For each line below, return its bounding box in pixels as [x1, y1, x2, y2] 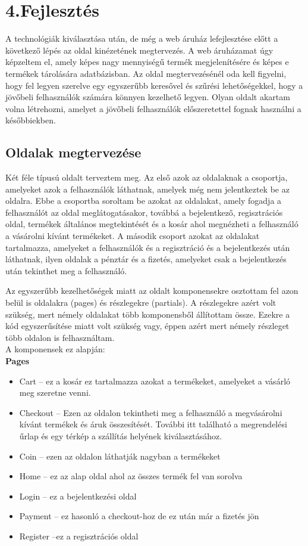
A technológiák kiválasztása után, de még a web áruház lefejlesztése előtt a [5, 32, 278, 45]
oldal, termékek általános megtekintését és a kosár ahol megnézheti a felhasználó [5, 218, 298, 230]
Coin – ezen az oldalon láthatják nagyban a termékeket [19, 449, 221, 462]
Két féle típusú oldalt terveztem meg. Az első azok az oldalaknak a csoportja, [5, 171, 288, 184]
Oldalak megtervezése [5, 143, 142, 162]
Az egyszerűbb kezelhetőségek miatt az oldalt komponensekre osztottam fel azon [5, 284, 298, 297]
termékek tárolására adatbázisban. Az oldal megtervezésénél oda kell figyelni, [5, 67, 287, 79]
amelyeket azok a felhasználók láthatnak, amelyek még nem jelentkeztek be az [5, 182, 290, 195]
